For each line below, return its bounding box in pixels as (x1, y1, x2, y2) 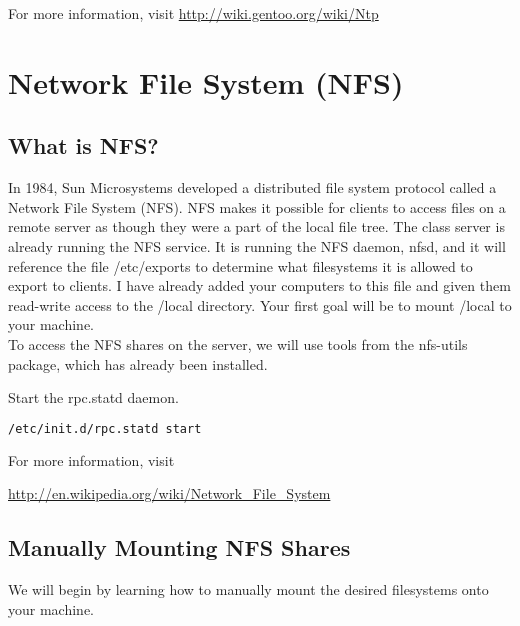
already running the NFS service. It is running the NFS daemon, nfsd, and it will (8, 235, 506, 256)
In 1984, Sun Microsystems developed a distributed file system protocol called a (8, 177, 497, 198)
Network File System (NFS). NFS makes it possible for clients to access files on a (8, 196, 506, 217)
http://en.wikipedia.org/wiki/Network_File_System (8, 483, 331, 504)
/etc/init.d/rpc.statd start (8, 421, 202, 436)
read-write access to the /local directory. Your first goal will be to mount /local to (8, 294, 512, 315)
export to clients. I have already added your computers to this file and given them (8, 275, 511, 296)
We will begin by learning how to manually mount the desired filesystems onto (8, 578, 489, 599)
